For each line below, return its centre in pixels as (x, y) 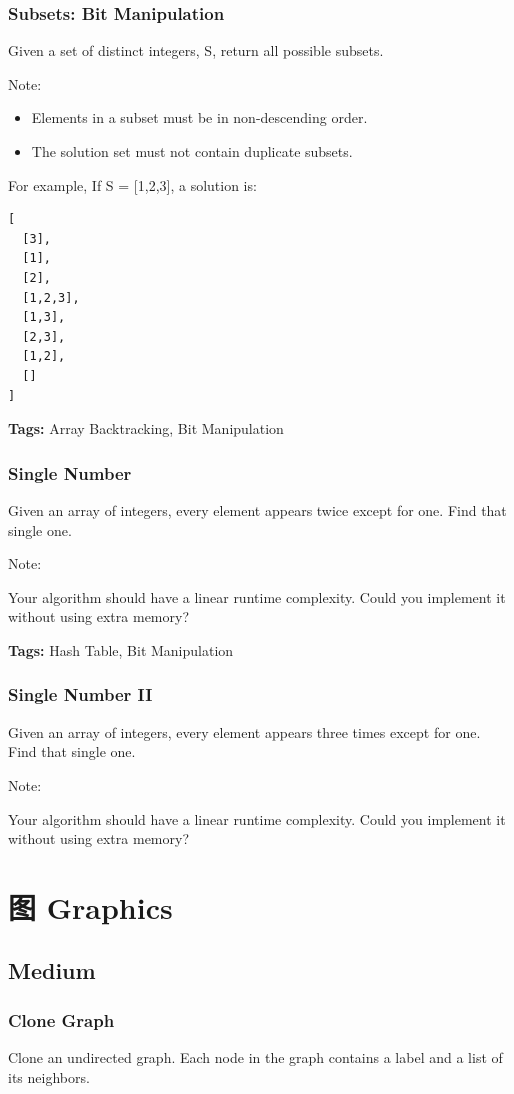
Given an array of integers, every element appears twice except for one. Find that (257, 509)
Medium (52, 970)
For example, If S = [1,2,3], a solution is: (132, 184)
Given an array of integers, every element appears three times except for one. (244, 731)
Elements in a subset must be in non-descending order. (199, 117)
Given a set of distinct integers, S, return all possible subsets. (196, 50)
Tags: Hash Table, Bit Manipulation (121, 649)
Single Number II (80, 694)
